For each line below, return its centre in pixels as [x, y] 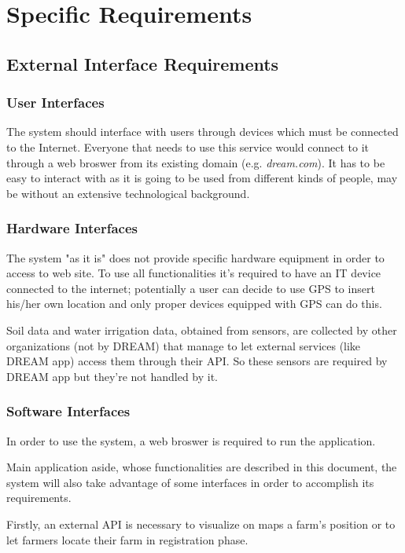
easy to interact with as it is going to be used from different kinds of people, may [202, 178]
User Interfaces [55, 103]
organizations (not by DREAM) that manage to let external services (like [184, 345]
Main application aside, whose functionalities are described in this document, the [202, 467]
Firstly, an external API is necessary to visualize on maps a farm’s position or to [201, 524]
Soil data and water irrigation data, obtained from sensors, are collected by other [202, 330]
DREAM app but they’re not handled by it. [112, 376]
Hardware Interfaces [72, 228]
